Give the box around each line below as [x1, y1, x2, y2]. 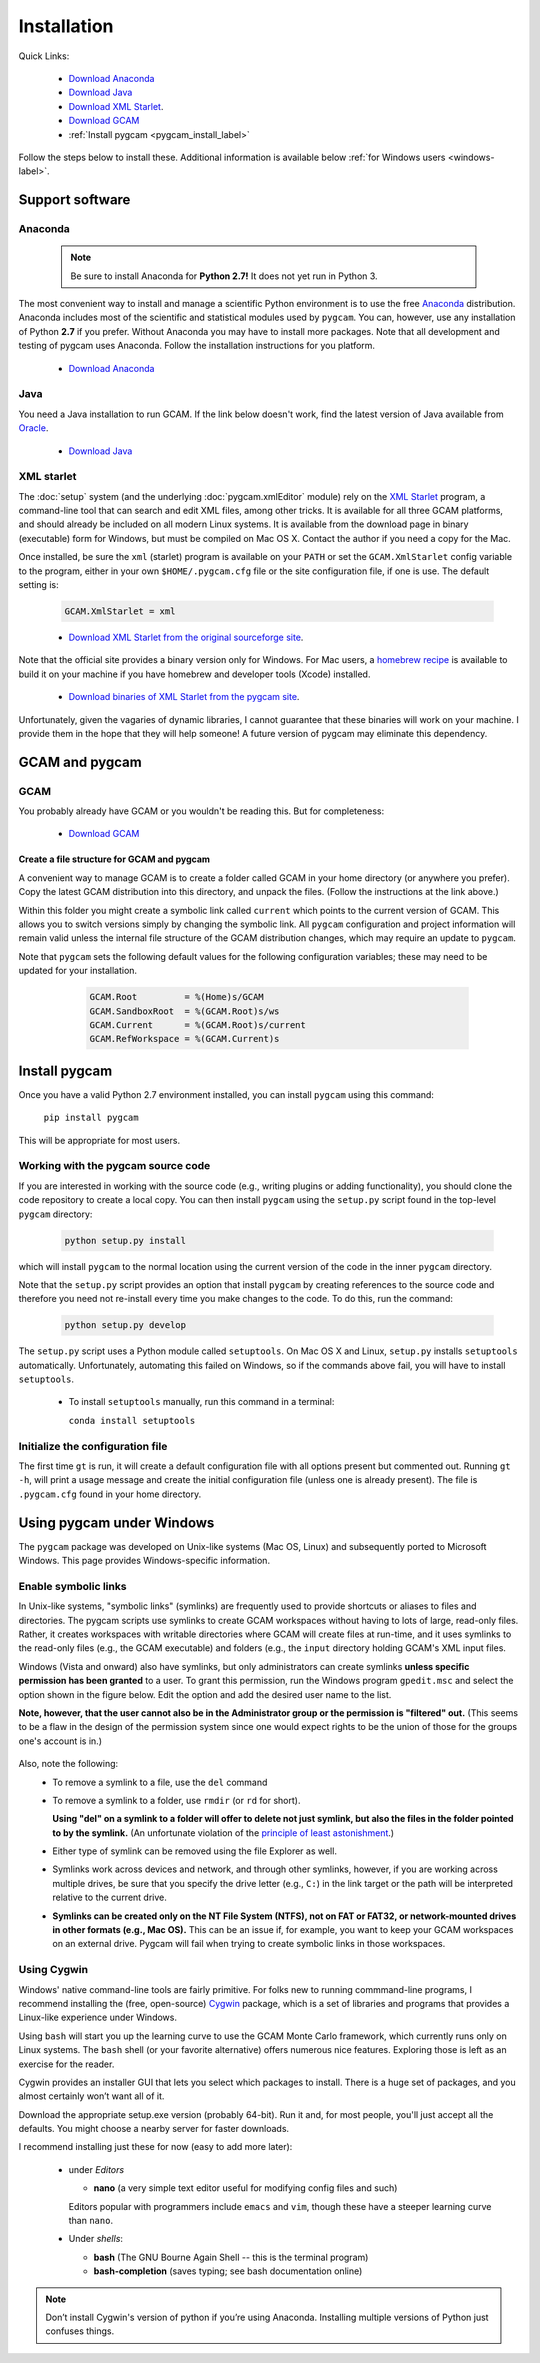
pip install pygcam [43, 1112, 139, 1124]
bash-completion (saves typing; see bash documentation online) [93, 2265, 363, 2277]
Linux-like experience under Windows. [18, 2011, 177, 2024]
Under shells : [68, 2233, 124, 2245]
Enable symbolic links [18, 1579, 127, 1593]
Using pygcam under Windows [18, 1514, 215, 1531]
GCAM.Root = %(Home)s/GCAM [89, 991, 264, 1003]
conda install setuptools [68, 1415, 196, 1426]
